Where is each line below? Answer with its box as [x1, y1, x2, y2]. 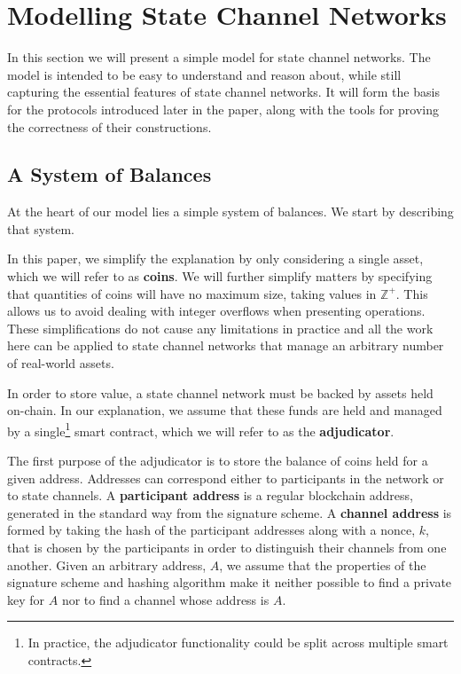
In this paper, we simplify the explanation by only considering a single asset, [7, 249, 424, 268]
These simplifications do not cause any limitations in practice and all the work [7, 318, 434, 337]
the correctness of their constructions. [7, 117, 212, 136]
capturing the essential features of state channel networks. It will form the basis [7, 82, 440, 101]
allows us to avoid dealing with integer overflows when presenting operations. [7, 302, 426, 320]
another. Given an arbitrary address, [7, 555, 207, 574]
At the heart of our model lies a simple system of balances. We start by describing [7, 202, 454, 221]
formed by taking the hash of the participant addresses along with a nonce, [7, 521, 416, 539]
